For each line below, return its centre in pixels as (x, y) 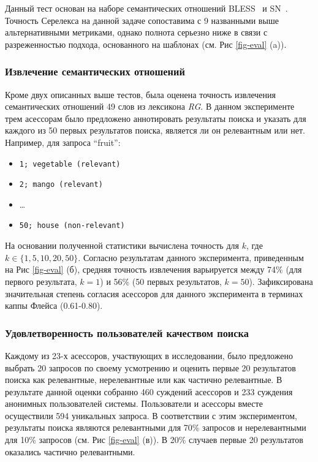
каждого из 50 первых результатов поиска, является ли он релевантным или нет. (155, 130)
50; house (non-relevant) (72, 226)
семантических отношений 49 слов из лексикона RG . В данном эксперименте (150, 106)
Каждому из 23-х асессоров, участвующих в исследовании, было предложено (149, 355)
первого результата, (41, 281)
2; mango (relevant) (61, 185)
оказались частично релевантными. (70, 451)
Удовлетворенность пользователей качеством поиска (127, 332)
